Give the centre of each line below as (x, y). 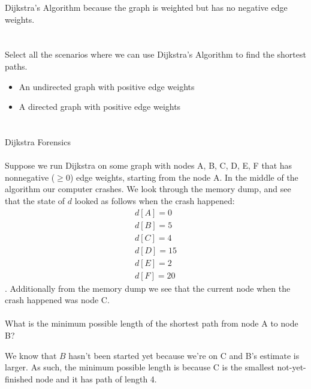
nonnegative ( (30, 177)
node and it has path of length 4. (96, 378)
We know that (31, 355)
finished (19, 378)
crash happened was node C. (57, 300)
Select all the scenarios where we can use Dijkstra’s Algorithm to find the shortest (155, 54)
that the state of (35, 200)
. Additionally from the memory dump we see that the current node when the (148, 288)
